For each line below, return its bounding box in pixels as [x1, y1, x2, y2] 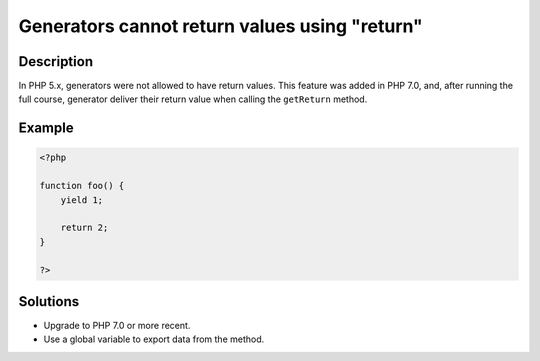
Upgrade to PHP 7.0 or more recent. [43, 320, 191, 332]
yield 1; [60, 194, 104, 205]
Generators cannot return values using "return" [18, 15, 424, 37]
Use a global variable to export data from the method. [43, 333, 265, 345]
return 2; [60, 222, 109, 234]
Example [18, 120, 74, 137]
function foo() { [39, 180, 125, 192]
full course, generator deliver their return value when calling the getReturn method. [18, 93, 368, 105]
